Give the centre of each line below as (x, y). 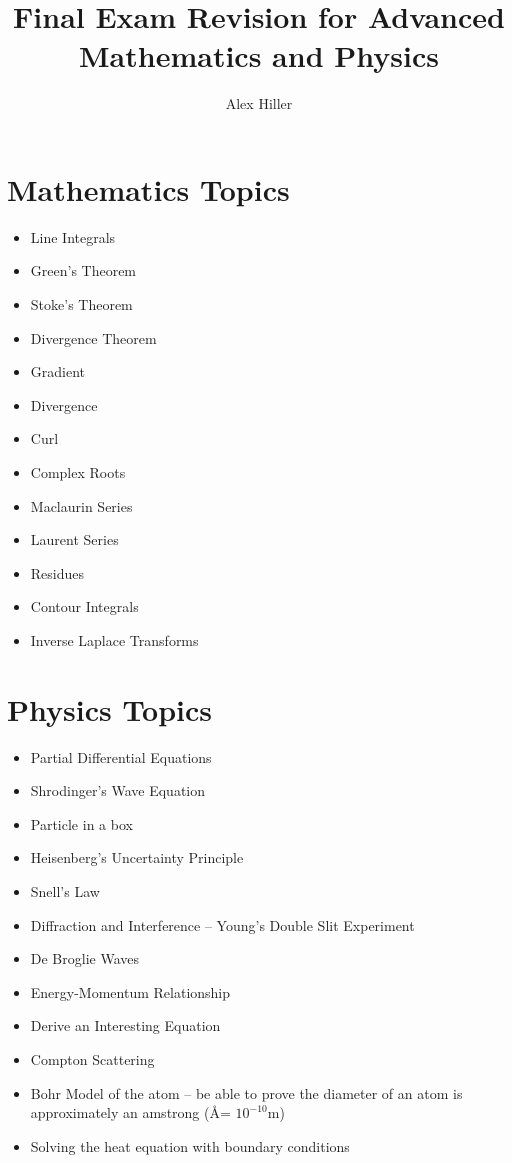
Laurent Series (74, 539)
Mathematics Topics (148, 188)
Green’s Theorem (83, 270)
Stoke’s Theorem (81, 304)
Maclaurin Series (81, 505)
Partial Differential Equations (121, 756)
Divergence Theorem (93, 337)
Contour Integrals (84, 606)
